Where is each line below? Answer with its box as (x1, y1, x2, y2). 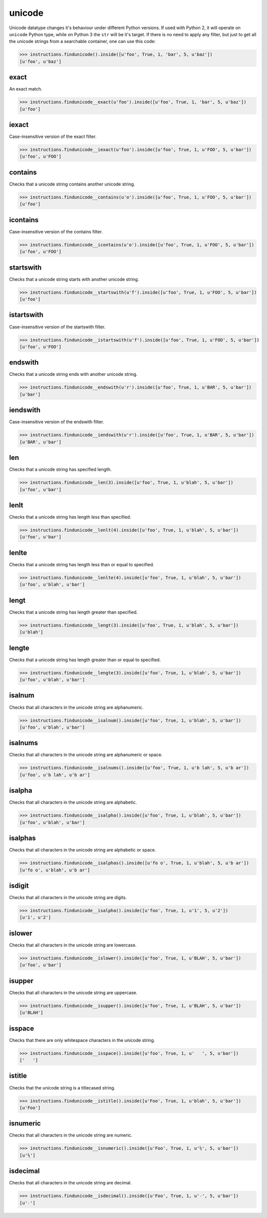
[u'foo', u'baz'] (19, 58, 62, 64)
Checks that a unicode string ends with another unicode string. (9, 371, 138, 377)
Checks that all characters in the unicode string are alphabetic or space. (9, 847, 156, 853)
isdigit (9, 881, 29, 890)
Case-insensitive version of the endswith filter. (9, 419, 104, 425)
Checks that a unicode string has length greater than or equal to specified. (9, 657, 161, 663)
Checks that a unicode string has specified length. (9, 466, 112, 472)
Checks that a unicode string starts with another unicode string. (9, 276, 139, 282)
